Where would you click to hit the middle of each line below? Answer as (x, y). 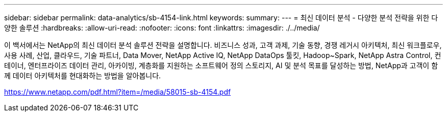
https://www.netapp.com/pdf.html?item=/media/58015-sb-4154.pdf (118, 92)
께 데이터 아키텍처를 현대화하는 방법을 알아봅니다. (83, 76)
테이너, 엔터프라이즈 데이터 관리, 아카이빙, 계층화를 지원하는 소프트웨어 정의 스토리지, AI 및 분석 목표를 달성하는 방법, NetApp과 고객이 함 (221, 65)
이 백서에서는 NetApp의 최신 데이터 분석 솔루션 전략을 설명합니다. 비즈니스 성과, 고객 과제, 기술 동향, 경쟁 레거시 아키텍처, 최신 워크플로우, (223, 45)
